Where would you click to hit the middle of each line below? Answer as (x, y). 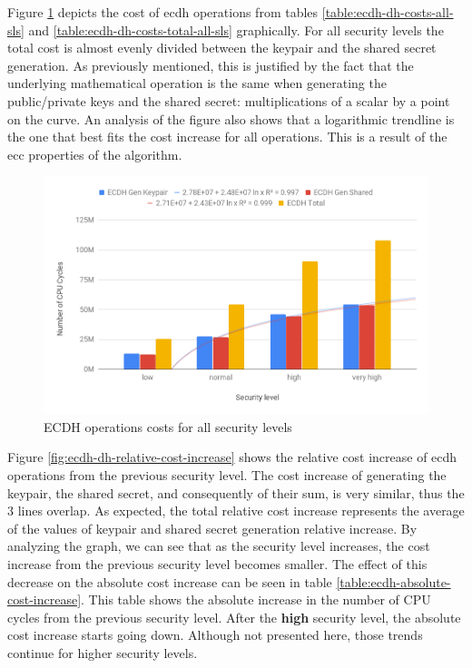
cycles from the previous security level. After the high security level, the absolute (234, 617)
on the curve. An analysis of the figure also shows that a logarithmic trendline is (231, 118)
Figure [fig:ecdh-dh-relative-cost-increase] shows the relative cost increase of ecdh (232, 457)
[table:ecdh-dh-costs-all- (388, 12)
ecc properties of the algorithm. (95, 154)
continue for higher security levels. (103, 652)
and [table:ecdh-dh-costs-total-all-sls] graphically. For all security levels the (236, 29)
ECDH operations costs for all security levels (168, 426)
